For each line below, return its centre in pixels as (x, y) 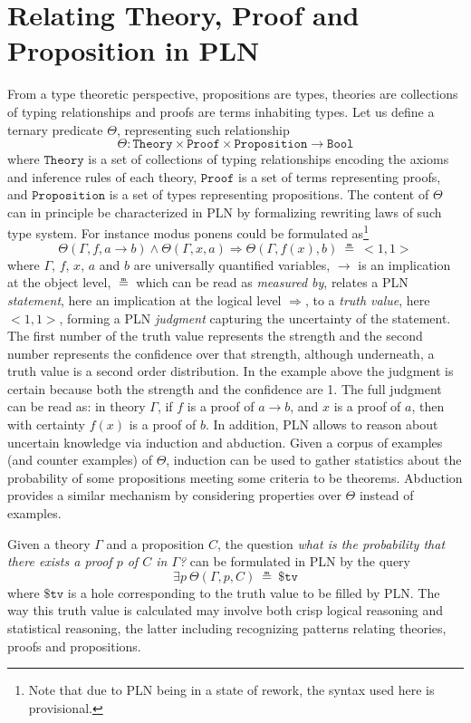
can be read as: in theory (77, 406)
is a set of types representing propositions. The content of (269, 194)
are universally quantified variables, (232, 264)
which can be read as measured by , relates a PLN (272, 282)
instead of (386, 495)
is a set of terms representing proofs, (340, 176)
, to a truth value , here (367, 299)
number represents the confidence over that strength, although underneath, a (221, 353)
